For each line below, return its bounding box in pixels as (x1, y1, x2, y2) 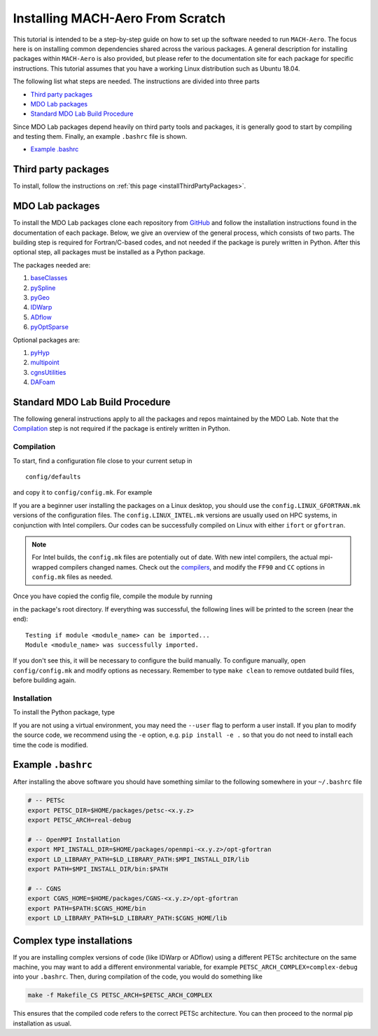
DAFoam (30, 378, 55, 387)
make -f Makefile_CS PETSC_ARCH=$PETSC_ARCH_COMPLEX (27, 991, 213, 1000)
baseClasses (30, 274, 68, 282)
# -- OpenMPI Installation (27, 836, 120, 843)
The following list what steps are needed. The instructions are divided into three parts (13, 77, 260, 85)
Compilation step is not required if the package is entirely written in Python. (13, 424, 230, 433)
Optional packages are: (13, 336, 80, 344)
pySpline (30, 284, 56, 292)
